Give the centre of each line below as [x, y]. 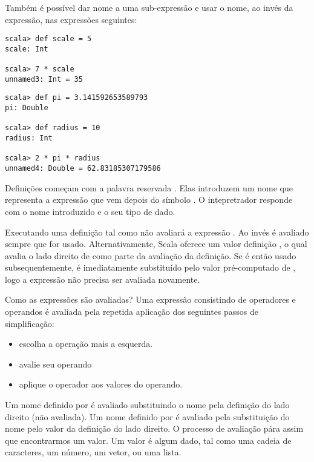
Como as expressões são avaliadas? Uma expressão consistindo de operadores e [150, 299]
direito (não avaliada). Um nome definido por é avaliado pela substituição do [147, 416]
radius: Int [29, 138]
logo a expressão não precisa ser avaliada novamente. [103, 279]
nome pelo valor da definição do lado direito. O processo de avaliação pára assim [154, 428]
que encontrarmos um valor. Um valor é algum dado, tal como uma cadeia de [148, 440]
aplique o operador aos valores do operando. [101, 384]
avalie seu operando [55, 364]
